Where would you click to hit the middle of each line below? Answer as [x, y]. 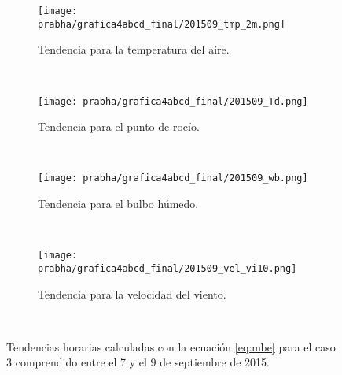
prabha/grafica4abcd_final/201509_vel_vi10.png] [167, 268]
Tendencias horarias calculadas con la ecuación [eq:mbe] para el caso [171, 346]
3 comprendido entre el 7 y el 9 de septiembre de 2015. [138, 362]
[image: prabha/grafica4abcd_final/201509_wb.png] [173, 178]
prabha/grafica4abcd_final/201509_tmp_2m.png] [162, 24]
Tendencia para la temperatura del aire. [134, 49]
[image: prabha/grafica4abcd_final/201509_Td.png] [173, 101]
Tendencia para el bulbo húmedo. [118, 203]
